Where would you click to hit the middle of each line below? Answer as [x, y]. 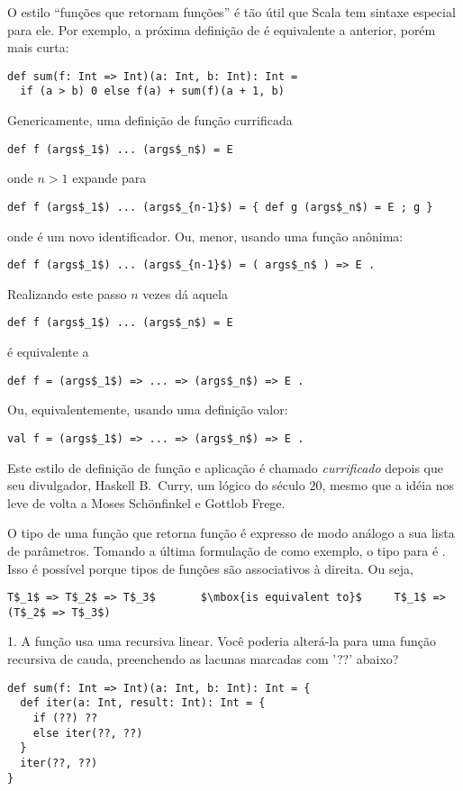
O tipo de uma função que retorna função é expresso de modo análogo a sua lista [231, 533]
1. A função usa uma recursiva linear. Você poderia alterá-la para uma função [222, 641]
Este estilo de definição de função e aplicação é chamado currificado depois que [225, 467]
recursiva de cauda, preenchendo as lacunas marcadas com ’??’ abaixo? [203, 659]
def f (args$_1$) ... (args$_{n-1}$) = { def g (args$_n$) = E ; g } [220, 207]
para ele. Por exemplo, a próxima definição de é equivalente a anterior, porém [222, 29]
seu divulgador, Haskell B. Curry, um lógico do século [156, 485]
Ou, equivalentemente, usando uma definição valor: [148, 409]
